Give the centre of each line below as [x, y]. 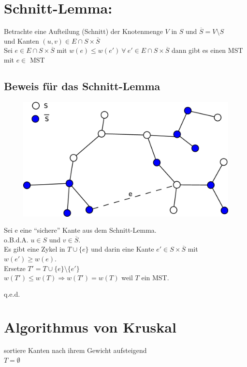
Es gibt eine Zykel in [35, 249]
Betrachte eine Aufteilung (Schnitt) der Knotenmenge [83, 31]
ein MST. [155, 278]
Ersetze [15, 268]
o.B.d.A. [16, 239]
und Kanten [22, 40]
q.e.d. [12, 294]
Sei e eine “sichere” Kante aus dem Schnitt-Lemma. [80, 230]
